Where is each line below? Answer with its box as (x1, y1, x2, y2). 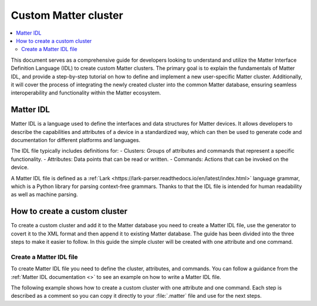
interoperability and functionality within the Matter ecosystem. (11, 89, 161, 96)
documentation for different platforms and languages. (11, 136, 141, 143)
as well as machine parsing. (11, 191, 79, 198)
